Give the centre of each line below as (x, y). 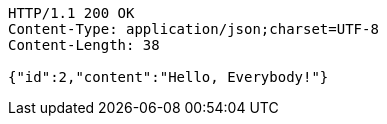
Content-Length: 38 (84, 45)
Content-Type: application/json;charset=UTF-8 (193, 29)
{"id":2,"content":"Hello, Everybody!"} (168, 77)
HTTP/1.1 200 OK (71, 13)
